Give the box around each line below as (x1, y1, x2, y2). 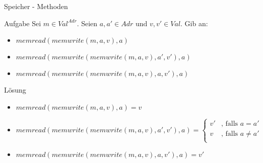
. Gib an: (180, 18, 208, 28)
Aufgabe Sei (4, 18, 41, 28)
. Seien (77, 18, 98, 28)
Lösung (4, 85, 26, 95)
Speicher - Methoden (4, 1, 68, 11)
